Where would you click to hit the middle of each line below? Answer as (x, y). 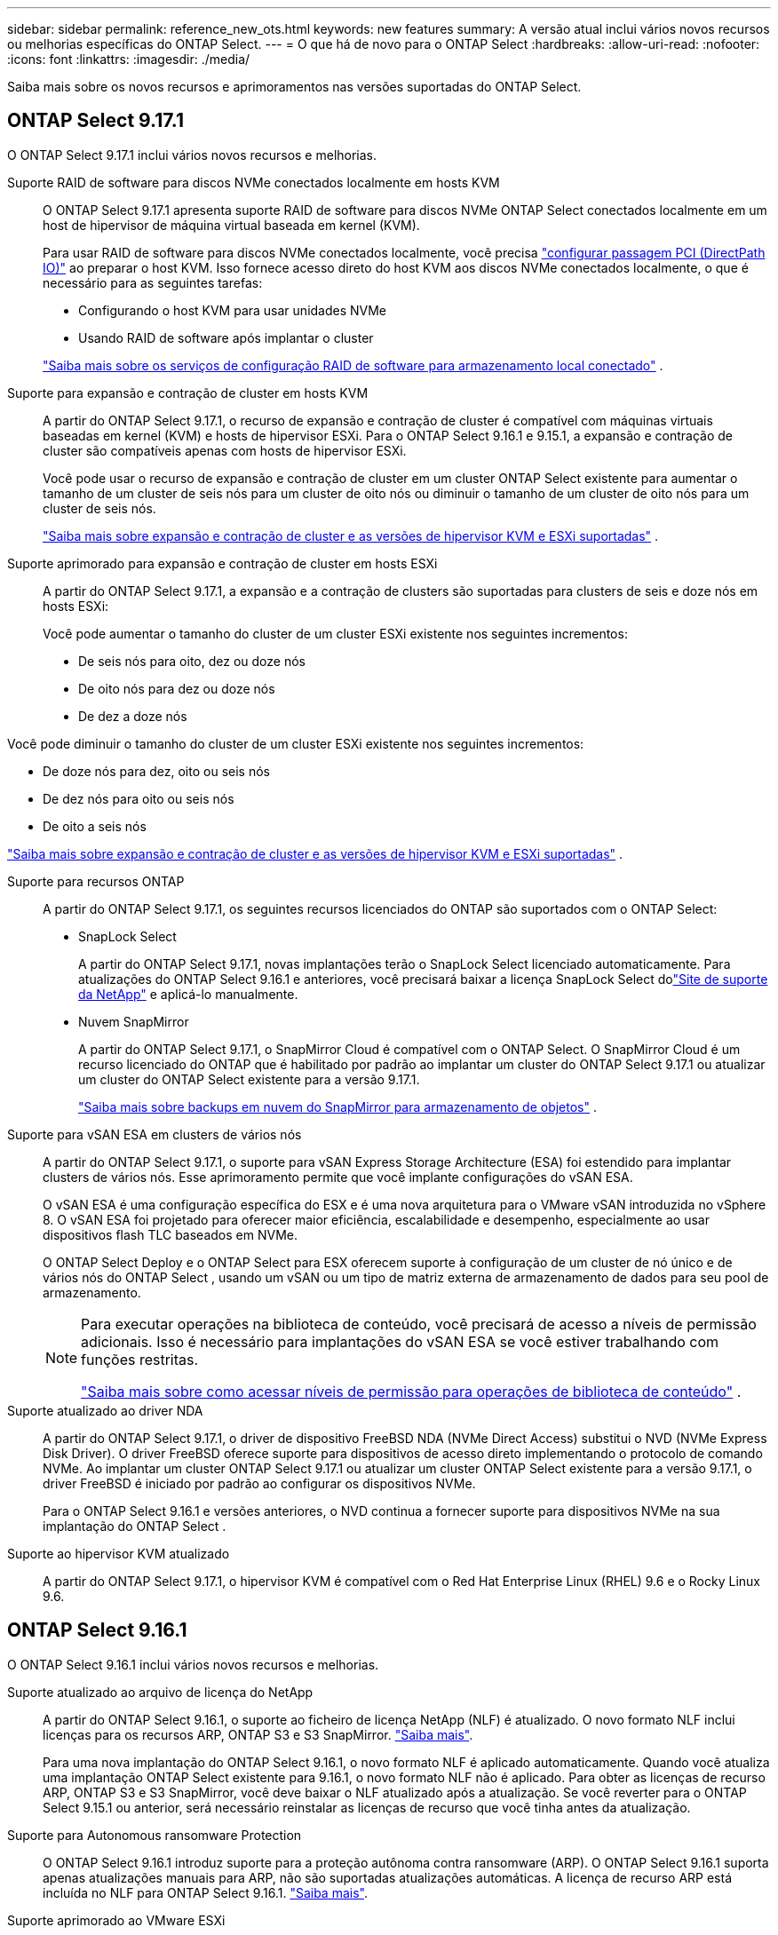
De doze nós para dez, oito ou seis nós (156, 771)
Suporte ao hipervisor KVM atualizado (119, 1553)
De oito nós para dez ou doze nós (177, 688)
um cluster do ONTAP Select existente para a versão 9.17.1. (249, 1079)
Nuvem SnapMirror (134, 1021)
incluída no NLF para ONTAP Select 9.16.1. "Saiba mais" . (205, 1892)
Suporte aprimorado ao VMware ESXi (116, 1920)
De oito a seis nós (95, 826)
